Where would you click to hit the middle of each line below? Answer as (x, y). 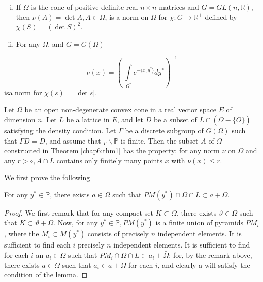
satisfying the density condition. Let (60, 130)
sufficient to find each (37, 245)
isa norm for (23, 92)
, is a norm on (127, 16)
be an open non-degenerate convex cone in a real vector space (120, 109)
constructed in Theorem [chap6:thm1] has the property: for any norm (112, 150)
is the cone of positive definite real (85, 7)
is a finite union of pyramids (199, 222)
